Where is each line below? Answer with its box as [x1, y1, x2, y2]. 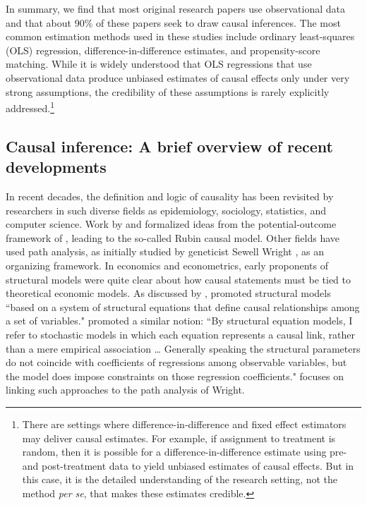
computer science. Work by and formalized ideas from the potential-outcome [6, 217, 337, 231]
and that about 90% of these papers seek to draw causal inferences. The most [6, 15, 341, 30]
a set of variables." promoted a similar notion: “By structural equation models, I [6, 313, 353, 328]
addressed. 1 [6, 99, 55, 115]
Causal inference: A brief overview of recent [6, 135, 333, 157]
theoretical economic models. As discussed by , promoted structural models [6, 286, 331, 300]
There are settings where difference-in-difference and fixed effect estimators [22, 416, 347, 431]
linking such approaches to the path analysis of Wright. [6, 382, 245, 397]
